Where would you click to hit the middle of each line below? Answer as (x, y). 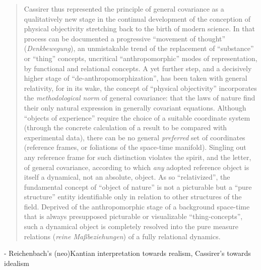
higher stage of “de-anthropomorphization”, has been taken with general (136, 78)
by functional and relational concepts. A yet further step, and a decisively (138, 68)
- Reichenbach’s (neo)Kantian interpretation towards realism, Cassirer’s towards (127, 253)
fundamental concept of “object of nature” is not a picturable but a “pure (138, 186)
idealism (17, 263)
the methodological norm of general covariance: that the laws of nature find (140, 98)
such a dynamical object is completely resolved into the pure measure (131, 226)
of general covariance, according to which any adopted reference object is (137, 167)
